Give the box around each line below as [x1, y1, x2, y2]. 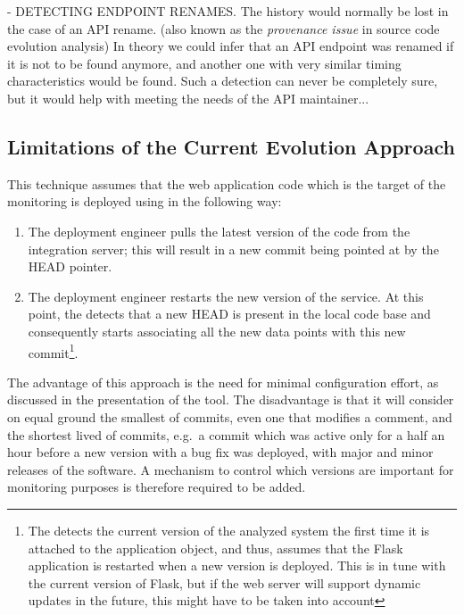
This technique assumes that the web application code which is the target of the [7, 174, 446, 193]
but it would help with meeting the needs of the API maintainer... [7, 88, 369, 107]
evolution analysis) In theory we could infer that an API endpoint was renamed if [7, 37, 454, 55]
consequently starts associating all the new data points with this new [28, 321, 406, 340]
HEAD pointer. [28, 257, 112, 276]
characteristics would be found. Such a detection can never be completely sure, [7, 71, 438, 90]
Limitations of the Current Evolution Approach [7, 132, 455, 160]
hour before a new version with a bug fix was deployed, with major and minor [7, 443, 434, 461]
